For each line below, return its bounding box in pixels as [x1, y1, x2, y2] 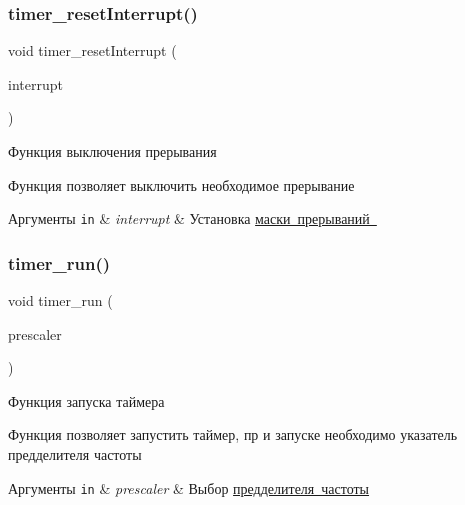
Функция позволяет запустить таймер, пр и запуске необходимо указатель [8, 424, 458, 445]
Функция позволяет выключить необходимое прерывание [8, 174, 355, 195]
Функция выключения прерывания [8, 141, 217, 161]
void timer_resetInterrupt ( [8, 40, 177, 61]
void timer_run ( [8, 290, 113, 311]
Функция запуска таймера [8, 390, 165, 411]
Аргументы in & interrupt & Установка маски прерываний [8, 208, 370, 229]
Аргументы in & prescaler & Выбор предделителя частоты [8, 477, 370, 498]
